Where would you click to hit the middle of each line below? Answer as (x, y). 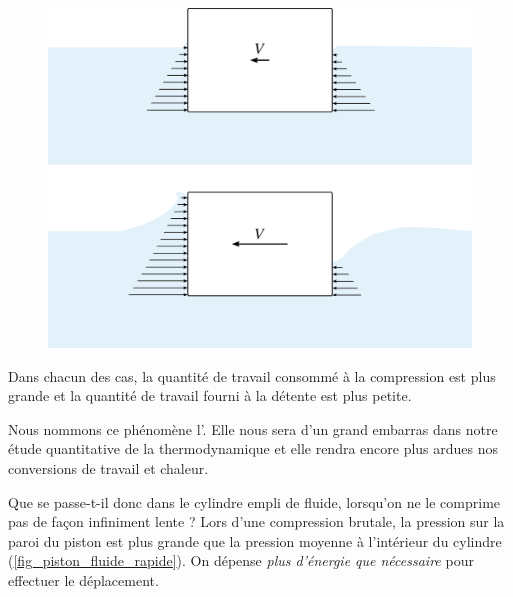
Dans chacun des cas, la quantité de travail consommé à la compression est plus (252, 375)
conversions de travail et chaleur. (108, 467)
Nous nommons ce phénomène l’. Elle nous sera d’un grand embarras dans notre (253, 428)
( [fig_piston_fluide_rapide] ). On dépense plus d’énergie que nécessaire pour (241, 560)
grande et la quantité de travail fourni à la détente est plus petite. (210, 395)
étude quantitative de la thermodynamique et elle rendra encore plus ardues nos (253, 448)
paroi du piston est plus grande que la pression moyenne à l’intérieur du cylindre (255, 540)
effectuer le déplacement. (83, 579)
